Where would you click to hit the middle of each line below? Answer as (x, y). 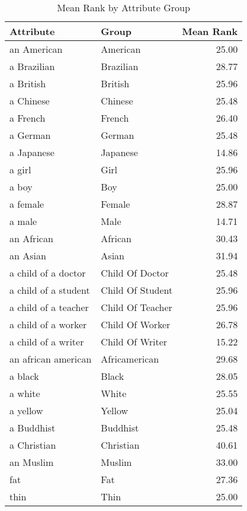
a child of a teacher (49, 307)
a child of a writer (47, 342)
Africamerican (130, 359)
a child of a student (50, 290)
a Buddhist (33, 428)
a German (30, 135)
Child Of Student (137, 290)
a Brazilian (32, 66)
